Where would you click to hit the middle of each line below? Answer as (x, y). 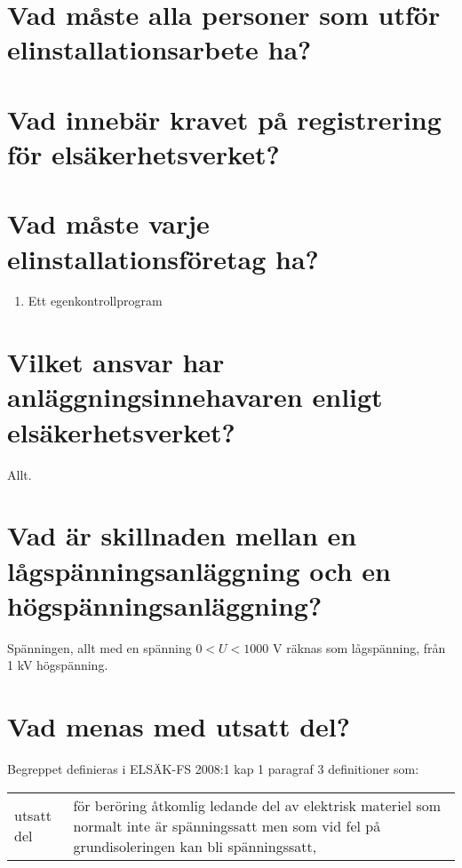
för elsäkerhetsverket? (143, 153)
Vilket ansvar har (116, 362)
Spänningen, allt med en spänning (100, 647)
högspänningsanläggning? (165, 605)
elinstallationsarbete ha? (159, 49)
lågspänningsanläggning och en (199, 570)
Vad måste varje (108, 223)
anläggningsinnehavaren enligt (195, 397)
